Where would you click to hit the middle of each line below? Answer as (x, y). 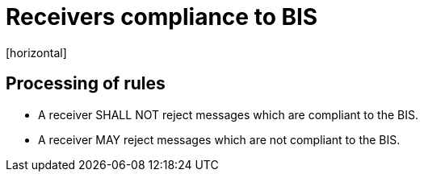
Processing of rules (86, 84)
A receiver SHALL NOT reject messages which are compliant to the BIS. (229, 114)
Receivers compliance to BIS (162, 17)
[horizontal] (36, 52)
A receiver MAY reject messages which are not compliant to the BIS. (219, 139)
